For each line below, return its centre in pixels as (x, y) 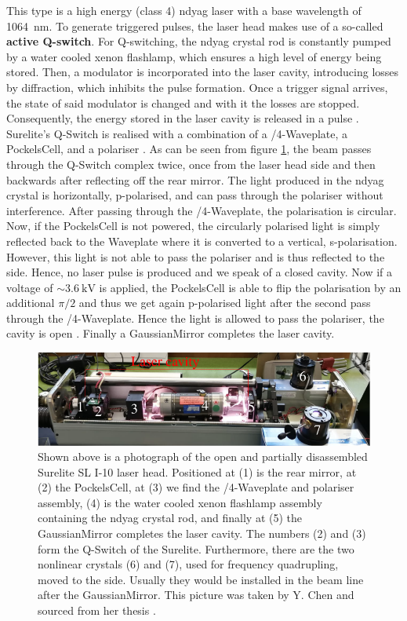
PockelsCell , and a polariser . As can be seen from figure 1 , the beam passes (189, 149)
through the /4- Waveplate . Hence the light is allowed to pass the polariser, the (195, 318)
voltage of (30, 287)
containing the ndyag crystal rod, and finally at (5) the (170, 518)
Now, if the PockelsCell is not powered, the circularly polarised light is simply (193, 226)
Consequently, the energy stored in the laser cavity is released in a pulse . (183, 118)
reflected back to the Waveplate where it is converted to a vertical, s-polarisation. (202, 241)
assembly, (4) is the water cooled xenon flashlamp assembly (180, 502)
